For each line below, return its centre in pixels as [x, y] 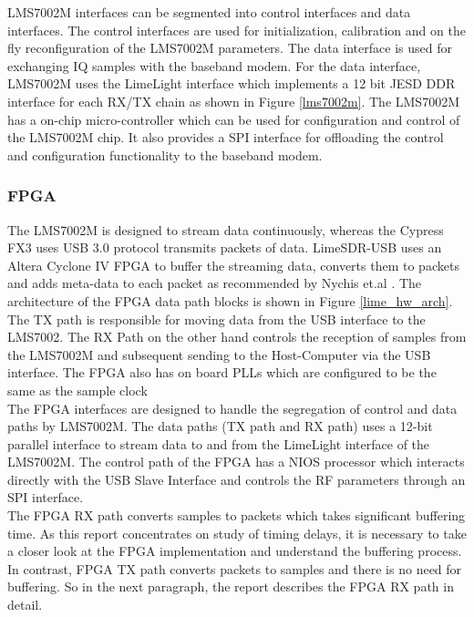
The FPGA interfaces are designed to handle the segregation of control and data [232, 408]
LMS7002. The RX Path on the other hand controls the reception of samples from [237, 337]
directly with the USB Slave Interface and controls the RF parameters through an [237, 479]
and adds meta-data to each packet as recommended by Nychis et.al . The [215, 283]
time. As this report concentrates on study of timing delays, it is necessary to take [237, 533]
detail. [25, 605]
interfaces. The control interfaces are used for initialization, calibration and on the [237, 30]
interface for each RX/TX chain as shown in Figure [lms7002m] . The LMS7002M [233, 101]
